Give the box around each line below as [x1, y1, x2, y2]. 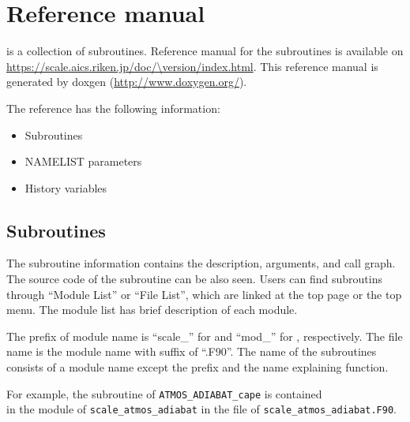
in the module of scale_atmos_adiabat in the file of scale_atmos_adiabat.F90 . [6, 401, 397, 417]
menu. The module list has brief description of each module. [6, 301, 298, 318]
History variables [24, 179, 107, 196]
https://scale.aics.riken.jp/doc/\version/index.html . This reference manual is [6, 58, 378, 74]
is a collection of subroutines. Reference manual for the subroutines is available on [6, 43, 404, 59]
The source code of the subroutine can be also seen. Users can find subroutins [6, 271, 382, 287]
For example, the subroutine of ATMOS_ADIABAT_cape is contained [6, 385, 322, 401]
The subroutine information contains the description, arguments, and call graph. [6, 255, 396, 271]
